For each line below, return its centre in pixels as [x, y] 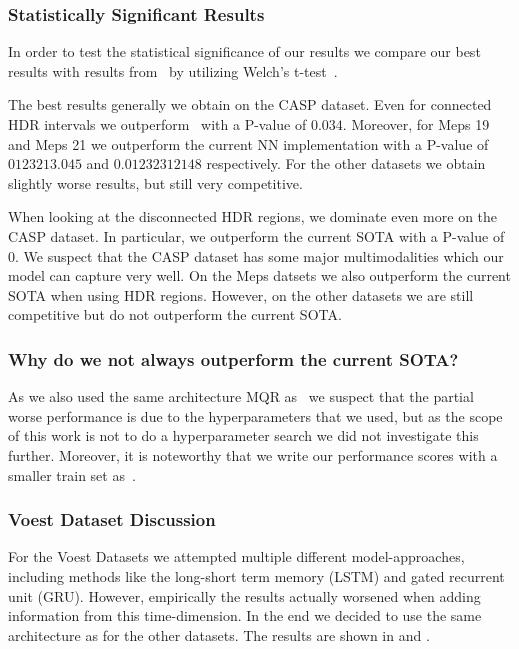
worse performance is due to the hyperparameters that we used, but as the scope [255, 415]
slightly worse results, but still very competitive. [155, 182]
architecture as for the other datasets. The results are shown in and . [219, 634]
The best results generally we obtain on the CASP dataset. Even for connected [250, 104]
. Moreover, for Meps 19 [416, 124]
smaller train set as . [72, 474]
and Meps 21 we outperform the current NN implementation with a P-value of [248, 143]
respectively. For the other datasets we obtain [346, 163]
